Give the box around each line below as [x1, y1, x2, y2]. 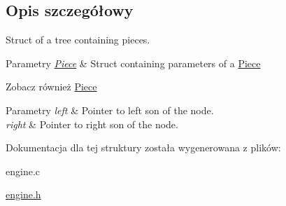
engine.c [6, 163, 40, 178]
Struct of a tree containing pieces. [6, 32, 150, 47]
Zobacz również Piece [6, 79, 97, 94]
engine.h [6, 187, 41, 202]
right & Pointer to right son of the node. [6, 116, 178, 131]
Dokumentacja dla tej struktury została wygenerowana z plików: [6, 140, 281, 155]
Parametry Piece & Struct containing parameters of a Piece [6, 55, 261, 70]
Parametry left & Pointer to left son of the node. [6, 102, 214, 117]
